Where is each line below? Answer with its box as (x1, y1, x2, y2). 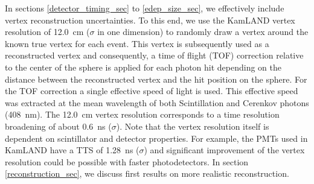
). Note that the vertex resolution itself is (116, 119, 269, 132)
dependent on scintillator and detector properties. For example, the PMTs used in (5, 132, 308, 144)
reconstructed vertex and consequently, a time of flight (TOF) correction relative (5, 49, 304, 62)
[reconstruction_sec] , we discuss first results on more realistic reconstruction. (5, 167, 289, 180)
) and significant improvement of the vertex (144, 144, 305, 156)
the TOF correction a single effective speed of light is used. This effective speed (5, 84, 298, 97)
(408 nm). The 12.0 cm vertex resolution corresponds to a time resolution (5, 108, 280, 121)
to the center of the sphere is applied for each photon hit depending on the (5, 60, 282, 73)
